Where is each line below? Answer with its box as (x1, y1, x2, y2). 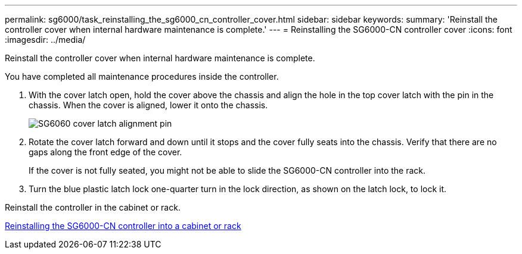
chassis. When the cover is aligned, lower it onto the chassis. (29, 100, 268, 110)
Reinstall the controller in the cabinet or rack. (5, 202, 181, 212)
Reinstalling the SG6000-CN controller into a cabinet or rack (5, 221, 241, 231)
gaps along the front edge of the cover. (29, 147, 182, 157)
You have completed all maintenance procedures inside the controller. (5, 71, 279, 81)
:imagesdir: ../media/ (5, 35, 86, 45)
